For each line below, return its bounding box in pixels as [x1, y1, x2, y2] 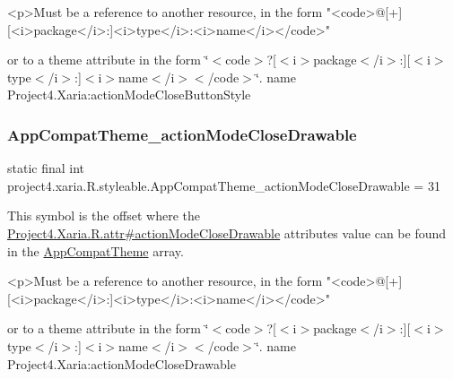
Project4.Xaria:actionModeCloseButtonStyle [7, 85, 251, 104]
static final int [7, 159, 85, 177]
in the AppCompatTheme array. [7, 241, 184, 260]
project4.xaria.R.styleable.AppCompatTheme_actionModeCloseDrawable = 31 [7, 176, 440, 194]
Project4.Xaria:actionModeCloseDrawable [7, 354, 236, 373]
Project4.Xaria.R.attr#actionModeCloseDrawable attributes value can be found [7, 223, 447, 242]
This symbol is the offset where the [7, 206, 200, 225]
